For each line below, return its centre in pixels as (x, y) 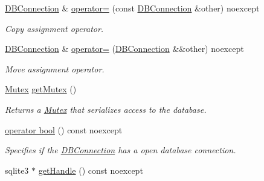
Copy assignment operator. (54, 28)
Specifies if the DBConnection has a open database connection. (121, 150)
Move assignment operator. (55, 68)
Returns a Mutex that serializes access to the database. (106, 109)
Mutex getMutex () (41, 89)
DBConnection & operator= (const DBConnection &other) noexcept (132, 8)
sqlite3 (17, 170)
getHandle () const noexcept (91, 170)
